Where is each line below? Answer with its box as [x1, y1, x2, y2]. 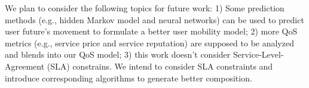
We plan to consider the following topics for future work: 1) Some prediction [5, 2, 284, 14]
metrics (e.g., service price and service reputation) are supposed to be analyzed [5, 36, 294, 49]
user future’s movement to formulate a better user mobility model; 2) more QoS [5, 25, 298, 37]
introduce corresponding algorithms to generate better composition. [5, 71, 252, 84]
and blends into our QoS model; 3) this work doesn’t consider [5, 48, 231, 61]
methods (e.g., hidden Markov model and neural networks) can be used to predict [5, 13, 304, 26]
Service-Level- [232, 48, 284, 61]
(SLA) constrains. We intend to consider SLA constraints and [47, 59, 273, 72]
